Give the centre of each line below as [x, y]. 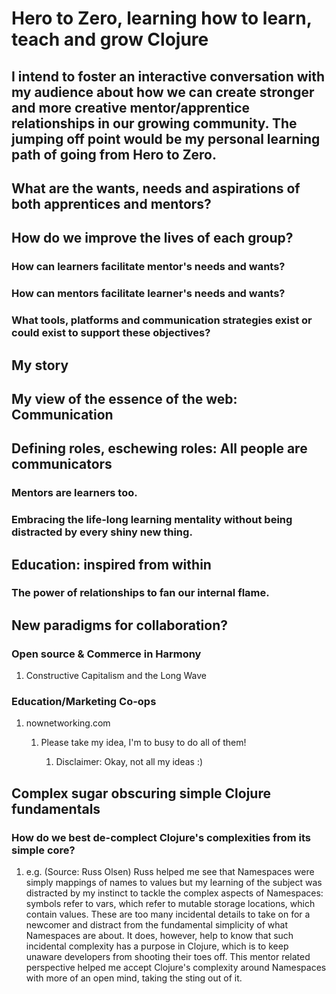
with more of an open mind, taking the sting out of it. [134, 978]
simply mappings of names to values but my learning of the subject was [174, 883]
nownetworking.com [68, 723]
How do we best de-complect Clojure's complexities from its [161, 837]
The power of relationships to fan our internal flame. [140, 593]
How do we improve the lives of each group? [152, 238]
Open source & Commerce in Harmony [106, 654]
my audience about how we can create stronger [163, 92]
